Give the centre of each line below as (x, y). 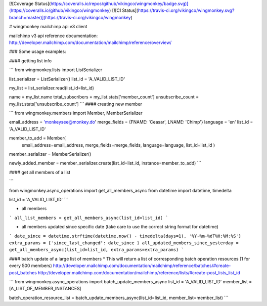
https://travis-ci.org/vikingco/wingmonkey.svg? (186, 10)
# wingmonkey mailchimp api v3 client (48, 27)
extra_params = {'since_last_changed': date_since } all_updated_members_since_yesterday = (124, 243)
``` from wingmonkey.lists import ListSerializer (56, 70)
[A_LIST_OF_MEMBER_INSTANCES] (45, 289)
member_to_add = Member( (38, 138)
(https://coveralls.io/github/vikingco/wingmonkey (59, 10)
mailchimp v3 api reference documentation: (54, 36)
